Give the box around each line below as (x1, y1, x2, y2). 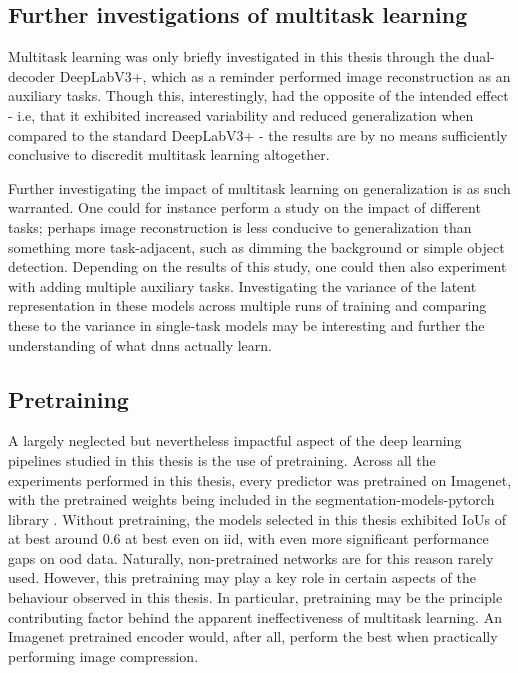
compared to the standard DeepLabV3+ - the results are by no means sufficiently (8, 124, 508, 145)
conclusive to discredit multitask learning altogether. (8, 144, 330, 165)
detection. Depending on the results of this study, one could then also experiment (8, 256, 507, 277)
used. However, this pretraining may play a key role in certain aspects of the (8, 567, 476, 588)
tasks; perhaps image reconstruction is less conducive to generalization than (8, 216, 472, 237)
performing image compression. (8, 645, 199, 666)
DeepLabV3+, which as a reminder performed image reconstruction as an (59, 65, 511, 86)
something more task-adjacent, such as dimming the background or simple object (8, 236, 505, 257)
